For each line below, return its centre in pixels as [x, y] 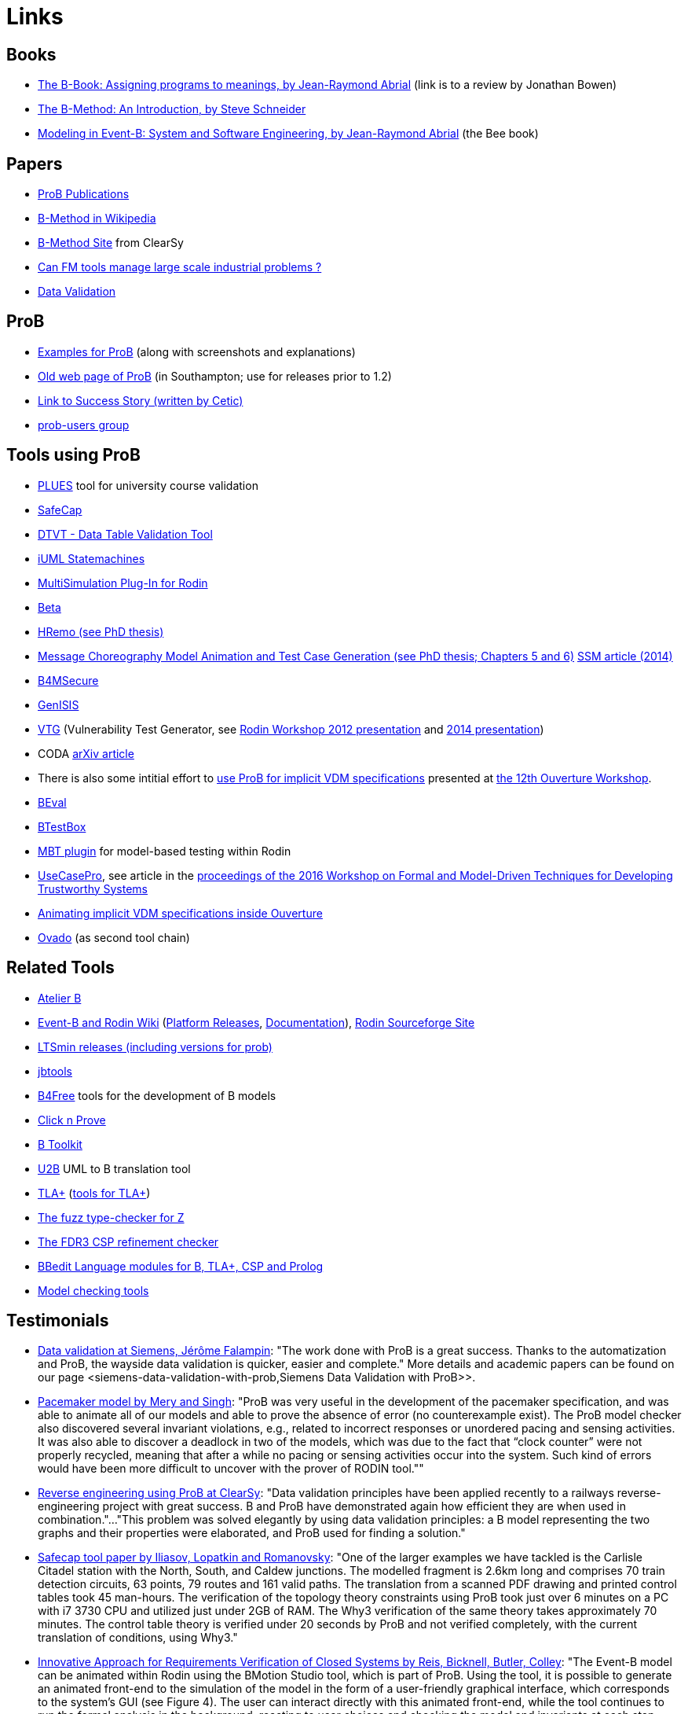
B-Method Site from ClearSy [111, 243]
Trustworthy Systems [93, 888]
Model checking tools [93, 1290]
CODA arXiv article [86, 753]
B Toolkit [60, 1144]
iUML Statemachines [91, 558]
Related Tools [60, 968]
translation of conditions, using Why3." [138, 1638]
